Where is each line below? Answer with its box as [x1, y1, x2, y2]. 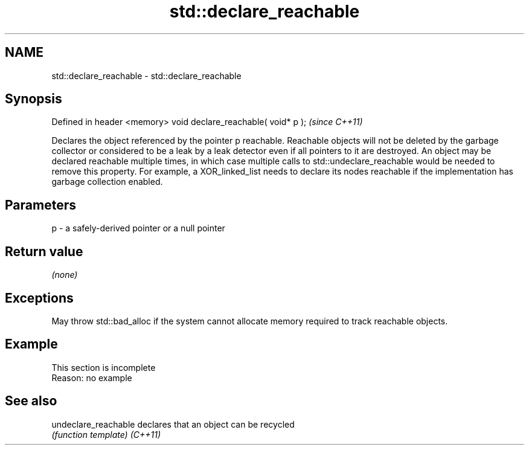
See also [5, 393, 57, 409]
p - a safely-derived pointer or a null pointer [51, 223, 225, 234]
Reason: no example [51, 372, 132, 383]
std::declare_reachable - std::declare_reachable [51, 70, 242, 81]
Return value [5, 243, 83, 259]
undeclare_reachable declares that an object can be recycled [51, 419, 295, 429]
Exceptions [5, 290, 74, 306]
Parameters [5, 197, 76, 213]
